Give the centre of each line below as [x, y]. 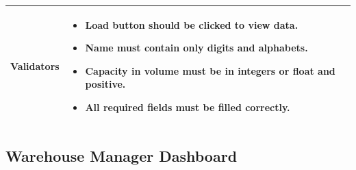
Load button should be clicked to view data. [192, 24]
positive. [105, 84]
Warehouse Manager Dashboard [122, 156]
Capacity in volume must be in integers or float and [210, 70]
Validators [35, 65]
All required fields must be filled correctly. [188, 107]
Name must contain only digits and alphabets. [196, 48]
